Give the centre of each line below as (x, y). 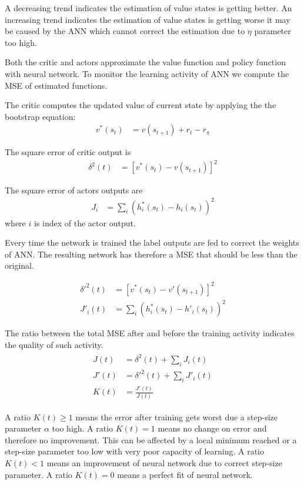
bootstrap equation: (40, 116)
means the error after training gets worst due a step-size (176, 417)
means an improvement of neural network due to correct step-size (164, 463)
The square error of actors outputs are (74, 190)
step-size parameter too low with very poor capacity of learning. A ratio (134, 451)
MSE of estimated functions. (56, 85)
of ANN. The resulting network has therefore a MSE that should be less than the (151, 254)
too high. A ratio (83, 428)
